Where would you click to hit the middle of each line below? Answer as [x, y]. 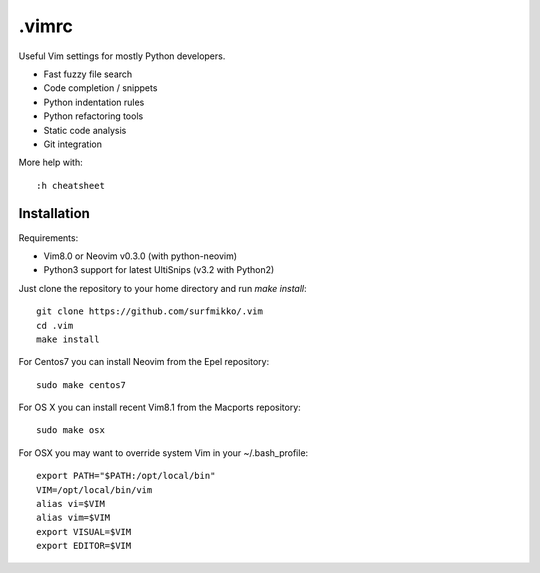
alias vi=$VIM [70, 504]
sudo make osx [70, 430]
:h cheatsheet [70, 185]
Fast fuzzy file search [88, 74]
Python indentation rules [94, 102]
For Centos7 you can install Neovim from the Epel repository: [144, 362]
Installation [54, 213]
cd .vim [55, 325]
